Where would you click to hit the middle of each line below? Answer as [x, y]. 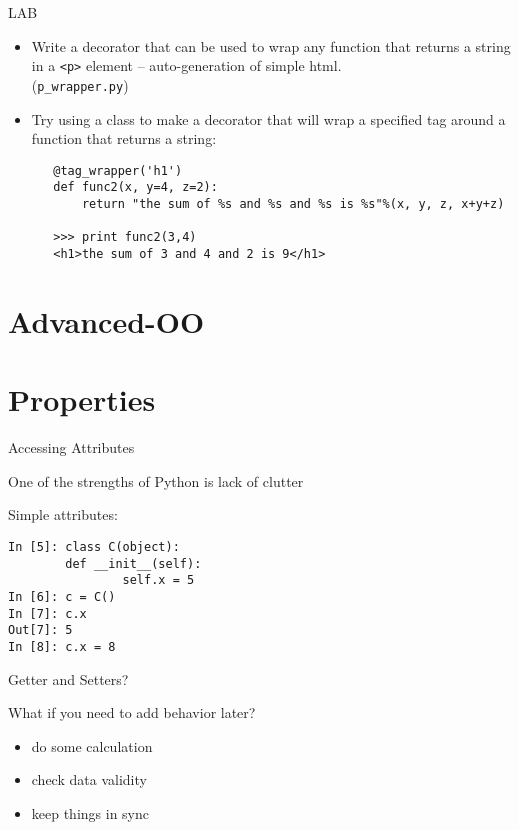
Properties [82, 399]
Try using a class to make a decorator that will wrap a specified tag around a [268, 118]
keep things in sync [90, 812]
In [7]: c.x [47, 613]
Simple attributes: [63, 514]
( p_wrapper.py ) [80, 84]
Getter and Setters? [68, 678]
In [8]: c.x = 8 [62, 646]
